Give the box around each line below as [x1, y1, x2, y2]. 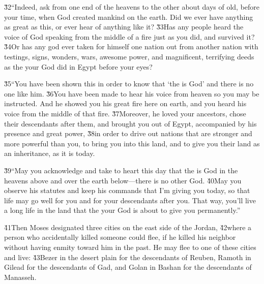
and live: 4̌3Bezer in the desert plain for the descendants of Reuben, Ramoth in [4, 251, 251, 262]
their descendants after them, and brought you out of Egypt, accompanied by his [4, 118, 257, 129]
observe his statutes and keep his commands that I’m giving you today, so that [4, 185, 250, 196]
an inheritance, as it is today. [4, 148, 95, 159]
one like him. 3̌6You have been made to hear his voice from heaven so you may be [4, 88, 259, 99]
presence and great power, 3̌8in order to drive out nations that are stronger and [4, 128, 252, 139]
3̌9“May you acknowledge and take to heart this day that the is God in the [4, 165, 238, 175]
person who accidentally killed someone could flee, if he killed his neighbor [4, 232, 236, 242]
